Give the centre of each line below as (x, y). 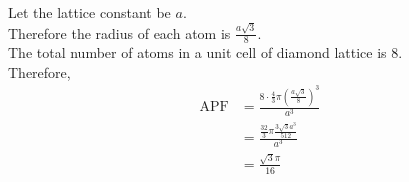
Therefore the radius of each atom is (119, 32)
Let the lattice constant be (89, 12)
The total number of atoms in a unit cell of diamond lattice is (197, 52)
